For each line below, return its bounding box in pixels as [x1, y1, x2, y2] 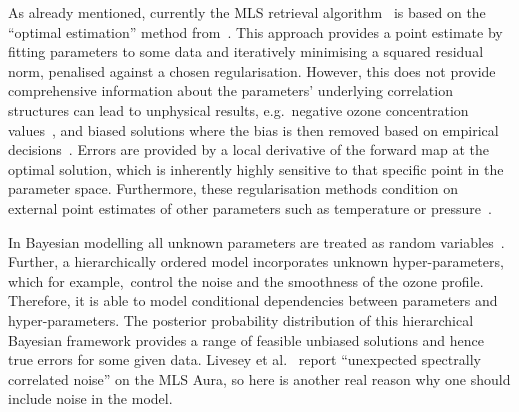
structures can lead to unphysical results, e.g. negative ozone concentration [8, 99, 469, 120]
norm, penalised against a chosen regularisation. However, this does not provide [8, 60, 496, 81]
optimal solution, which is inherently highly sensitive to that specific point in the [8, 158, 504, 179]
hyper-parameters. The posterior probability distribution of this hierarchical [8, 309, 474, 330]
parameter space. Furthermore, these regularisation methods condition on [8, 178, 458, 199]
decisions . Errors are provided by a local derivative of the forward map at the [8, 139, 490, 160]
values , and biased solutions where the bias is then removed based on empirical [8, 119, 499, 140]
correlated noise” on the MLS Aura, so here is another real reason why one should [8, 368, 511, 389]
